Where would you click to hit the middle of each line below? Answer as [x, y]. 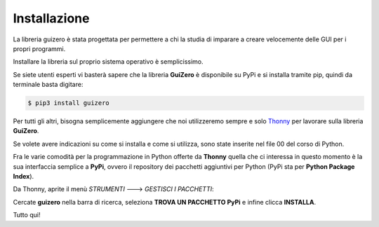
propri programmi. [39, 48]
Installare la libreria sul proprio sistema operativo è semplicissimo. [108, 62]
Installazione [51, 18]
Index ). [24, 177]
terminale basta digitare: [48, 85]
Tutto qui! [27, 215]
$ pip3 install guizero [69, 103]
